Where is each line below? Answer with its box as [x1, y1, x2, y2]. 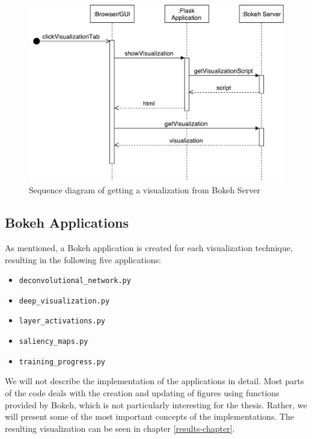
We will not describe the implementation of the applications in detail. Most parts [5, 375, 304, 387]
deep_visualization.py [19, 296, 110, 305]
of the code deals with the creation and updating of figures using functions [5, 387, 280, 399]
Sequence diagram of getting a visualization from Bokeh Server [29, 184, 261, 196]
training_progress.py [19, 357, 105, 366]
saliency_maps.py [19, 337, 88, 346]
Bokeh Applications [5, 213, 129, 232]
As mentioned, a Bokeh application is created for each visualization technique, [5, 241, 293, 254]
